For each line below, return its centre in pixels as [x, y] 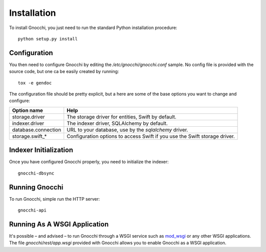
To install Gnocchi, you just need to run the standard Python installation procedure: [93, 28]
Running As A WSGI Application [59, 224]
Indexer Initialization [41, 150]
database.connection [37, 130]
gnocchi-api [32, 210]
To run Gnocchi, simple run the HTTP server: [55, 199]
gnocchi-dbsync [36, 173]
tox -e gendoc [35, 83]
